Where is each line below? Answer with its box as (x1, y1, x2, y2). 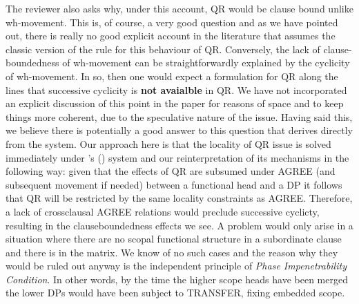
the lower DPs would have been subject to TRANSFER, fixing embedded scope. (6, 285, 345, 300)
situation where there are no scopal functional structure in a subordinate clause (6, 231, 342, 246)
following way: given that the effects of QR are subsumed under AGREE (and (6, 164, 336, 178)
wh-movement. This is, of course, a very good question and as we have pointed (6, 15, 338, 29)
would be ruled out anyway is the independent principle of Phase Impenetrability (6, 258, 347, 273)
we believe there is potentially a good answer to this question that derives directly (6, 123, 353, 137)
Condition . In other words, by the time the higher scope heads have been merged (6, 272, 348, 286)
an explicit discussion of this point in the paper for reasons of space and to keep (6, 96, 344, 111)
